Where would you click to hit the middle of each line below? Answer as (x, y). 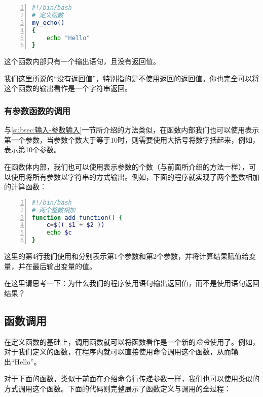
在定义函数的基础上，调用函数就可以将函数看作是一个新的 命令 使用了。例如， (132, 341)
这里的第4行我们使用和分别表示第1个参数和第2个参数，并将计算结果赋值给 (126, 256)
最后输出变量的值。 (64, 266)
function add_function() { (78, 218)
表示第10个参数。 (32, 150)
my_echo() (48, 23)
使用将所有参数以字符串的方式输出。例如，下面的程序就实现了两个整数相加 (135, 176)
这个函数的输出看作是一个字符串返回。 (68, 88)
